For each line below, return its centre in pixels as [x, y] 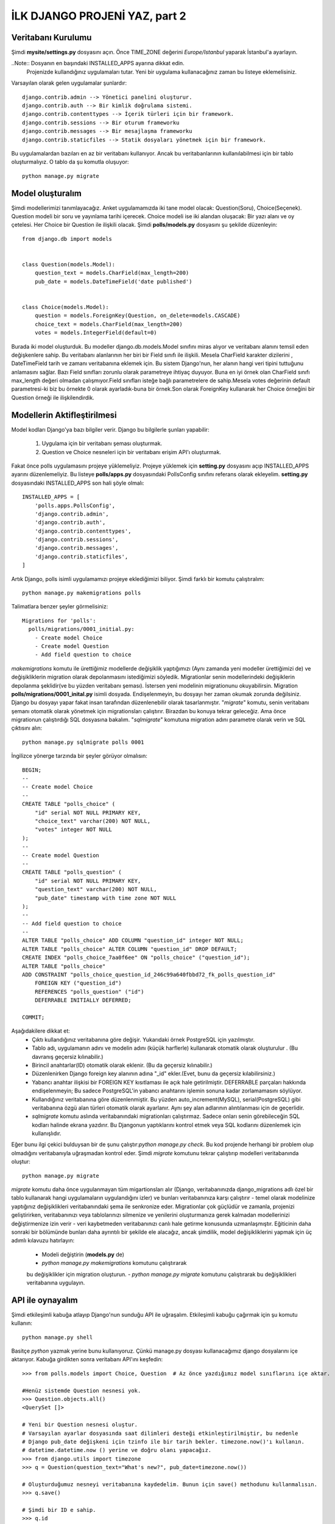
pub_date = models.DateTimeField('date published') [113, 281]
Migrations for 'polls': [59, 621]
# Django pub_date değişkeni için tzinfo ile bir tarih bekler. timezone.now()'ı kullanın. [163, 1441]
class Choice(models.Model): [65, 307]
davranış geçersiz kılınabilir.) [68, 1056]
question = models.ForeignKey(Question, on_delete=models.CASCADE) [137, 316]
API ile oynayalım [45, 1300]
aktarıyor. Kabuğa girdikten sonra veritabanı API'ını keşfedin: [87, 1359]
